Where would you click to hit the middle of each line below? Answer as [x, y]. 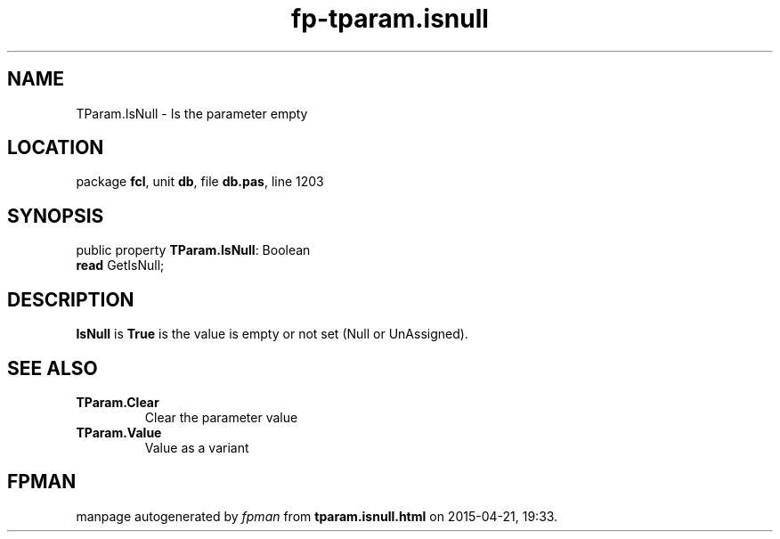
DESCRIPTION [71, 299]
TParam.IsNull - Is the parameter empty [192, 113]
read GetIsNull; [120, 265]
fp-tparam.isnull [390, 19]
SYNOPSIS [56, 216]
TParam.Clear [118, 402]
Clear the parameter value [221, 417]
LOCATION [56, 148]
